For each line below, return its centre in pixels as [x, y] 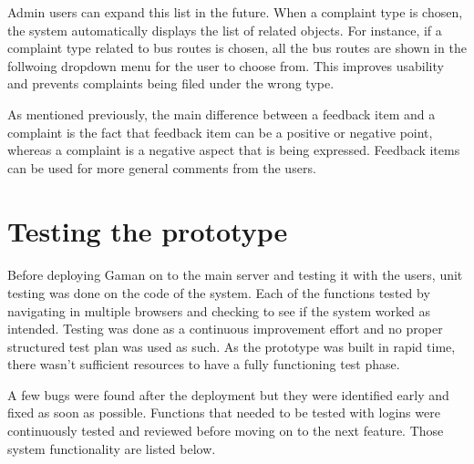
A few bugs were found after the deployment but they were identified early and [228, 394]
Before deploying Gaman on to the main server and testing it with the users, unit [235, 275]
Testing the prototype [148, 230]
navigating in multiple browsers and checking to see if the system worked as [219, 310]
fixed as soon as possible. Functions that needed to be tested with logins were [224, 412]
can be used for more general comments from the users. [162, 167]
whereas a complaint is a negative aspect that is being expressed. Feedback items [234, 150]
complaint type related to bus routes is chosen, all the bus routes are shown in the [237, 48]
